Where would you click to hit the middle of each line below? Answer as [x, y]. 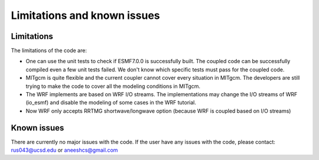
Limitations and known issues [86, 15]
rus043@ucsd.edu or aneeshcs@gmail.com [64, 150]
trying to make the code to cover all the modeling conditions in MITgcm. [113, 86]
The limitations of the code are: [49, 51]
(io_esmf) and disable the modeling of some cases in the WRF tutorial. [111, 103]
